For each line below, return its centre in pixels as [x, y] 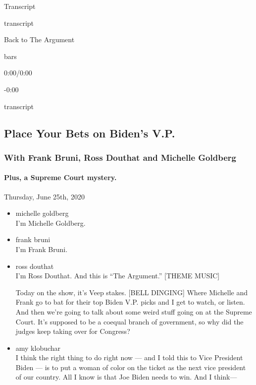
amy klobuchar [38, 348]
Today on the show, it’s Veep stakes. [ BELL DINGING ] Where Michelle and [132, 292]
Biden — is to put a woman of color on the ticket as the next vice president [131, 367]
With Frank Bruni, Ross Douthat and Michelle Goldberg [120, 157]
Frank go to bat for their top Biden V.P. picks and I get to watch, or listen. [130, 302]
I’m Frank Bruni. [42, 249]
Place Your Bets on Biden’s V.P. [90, 133]
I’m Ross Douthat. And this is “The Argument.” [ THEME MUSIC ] [118, 276]
